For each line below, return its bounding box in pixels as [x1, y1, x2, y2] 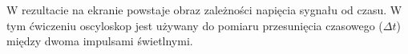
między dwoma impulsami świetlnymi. [6, 33, 193, 49]
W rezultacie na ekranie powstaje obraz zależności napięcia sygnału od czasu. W [6, 2, 402, 17]
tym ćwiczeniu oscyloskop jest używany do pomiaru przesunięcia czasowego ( [6, 17, 383, 33]
